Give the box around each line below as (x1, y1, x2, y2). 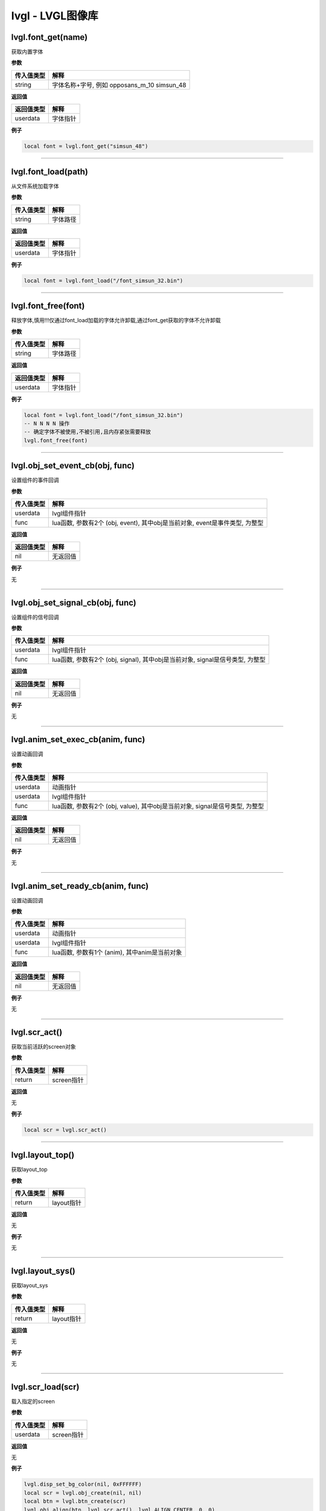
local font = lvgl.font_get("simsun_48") (24, 143, 149, 150)
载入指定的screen (11, 1397, 56, 1405)
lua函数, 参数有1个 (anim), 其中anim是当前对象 (52, 948, 182, 957)
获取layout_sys (11, 1281, 48, 1289)
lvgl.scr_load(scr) (11, 1382, 80, 1392)
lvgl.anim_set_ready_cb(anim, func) (11, 881, 149, 891)
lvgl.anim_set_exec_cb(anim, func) (11, 734, 145, 745)
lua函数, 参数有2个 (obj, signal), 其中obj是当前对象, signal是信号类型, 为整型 (52, 656, 266, 664)
